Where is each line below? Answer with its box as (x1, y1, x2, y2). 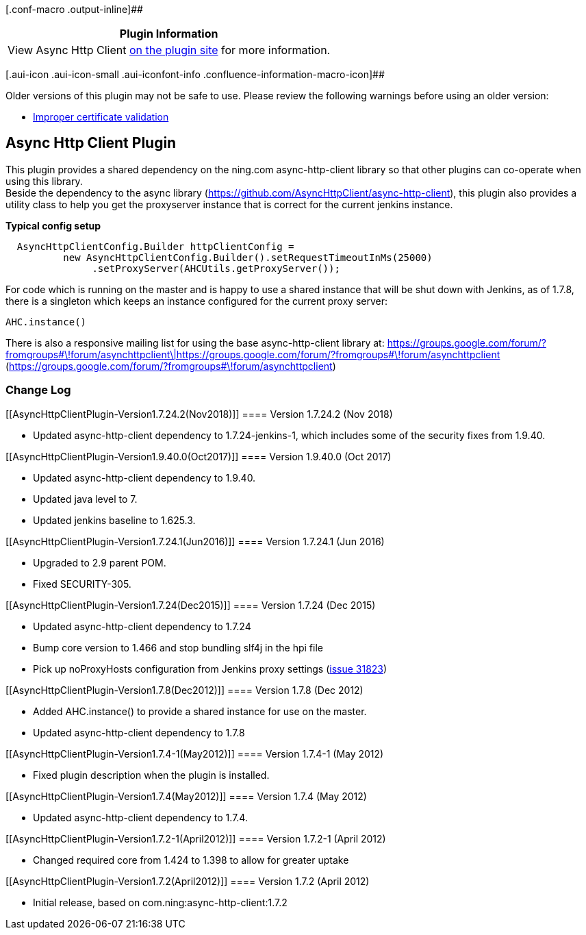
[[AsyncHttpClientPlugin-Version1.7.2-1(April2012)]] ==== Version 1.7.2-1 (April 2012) (5, 832, 386, 845)
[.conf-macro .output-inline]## (5, 3, 143, 15)
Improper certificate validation (33, 111, 169, 123)
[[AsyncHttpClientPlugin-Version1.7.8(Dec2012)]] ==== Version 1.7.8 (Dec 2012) (5, 684, 364, 696)
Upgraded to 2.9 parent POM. (33, 556, 166, 569)
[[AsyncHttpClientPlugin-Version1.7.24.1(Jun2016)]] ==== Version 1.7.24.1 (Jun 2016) (5, 535, 385, 547)
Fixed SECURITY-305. (33, 577, 131, 590)
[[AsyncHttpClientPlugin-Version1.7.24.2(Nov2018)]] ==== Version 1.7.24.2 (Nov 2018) (5, 408, 393, 420)
